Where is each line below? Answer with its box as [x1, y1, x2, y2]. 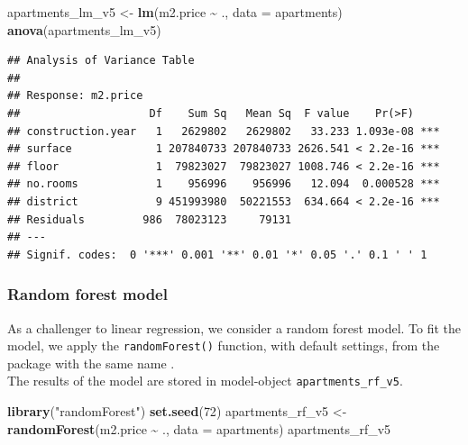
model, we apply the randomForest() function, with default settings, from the [7, 336, 440, 355]
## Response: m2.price [7, 89, 143, 103]
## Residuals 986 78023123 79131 [7, 213, 291, 226]
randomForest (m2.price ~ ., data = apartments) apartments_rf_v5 [7, 419, 391, 438]
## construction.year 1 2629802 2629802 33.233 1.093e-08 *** [7, 124, 440, 138]
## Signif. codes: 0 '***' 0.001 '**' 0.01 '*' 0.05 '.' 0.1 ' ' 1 [7, 248, 427, 261]
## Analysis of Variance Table [7, 54, 195, 68]
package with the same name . [7, 353, 175, 372]
